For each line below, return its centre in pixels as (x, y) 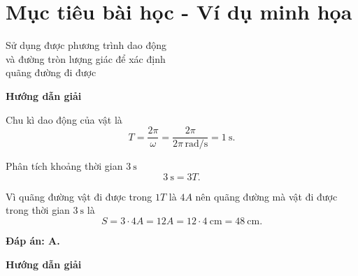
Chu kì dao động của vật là (64, 119)
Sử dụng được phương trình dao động (86, 45)
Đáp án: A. (33, 240)
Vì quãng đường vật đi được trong (79, 196)
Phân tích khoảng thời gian (64, 166)
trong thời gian (38, 210)
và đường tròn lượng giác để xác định (86, 58)
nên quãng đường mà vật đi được (266, 196)
